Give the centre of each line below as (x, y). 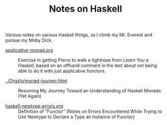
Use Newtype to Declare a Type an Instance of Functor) (76, 117)
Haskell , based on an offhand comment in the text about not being (87, 66)
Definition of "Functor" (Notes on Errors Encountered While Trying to (90, 111)
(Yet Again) (30, 96)
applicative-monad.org (29, 50)
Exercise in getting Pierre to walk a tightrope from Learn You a (83, 60)
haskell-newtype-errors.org (34, 106)
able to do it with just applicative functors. (62, 71)
